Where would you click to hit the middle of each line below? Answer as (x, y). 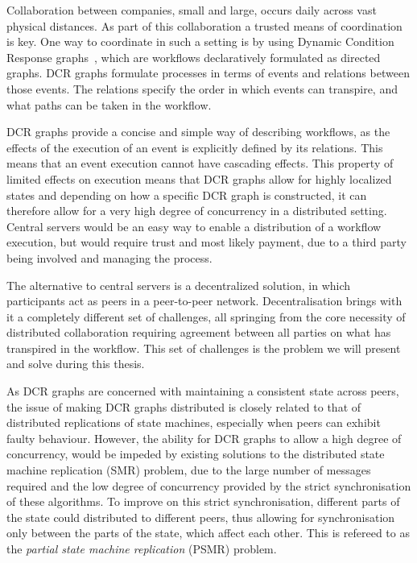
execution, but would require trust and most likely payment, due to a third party (206, 242)
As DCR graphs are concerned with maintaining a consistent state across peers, (203, 391)
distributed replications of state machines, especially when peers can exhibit (194, 422)
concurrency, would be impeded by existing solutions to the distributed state (196, 454)
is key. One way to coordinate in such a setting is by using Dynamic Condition (200, 41)
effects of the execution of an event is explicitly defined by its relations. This (195, 147)
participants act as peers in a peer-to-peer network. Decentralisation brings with (204, 301)
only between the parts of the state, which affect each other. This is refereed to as (208, 533)
